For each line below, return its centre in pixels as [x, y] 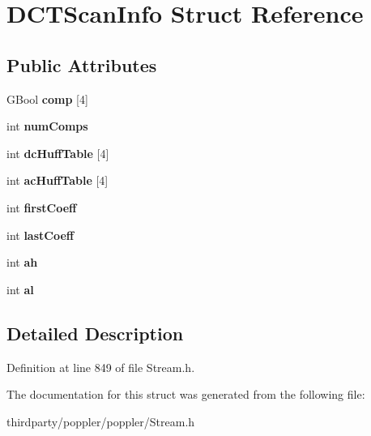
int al [20, 289]
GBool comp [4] [47, 98]
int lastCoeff [41, 235]
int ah [22, 262]
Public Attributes [82, 64]
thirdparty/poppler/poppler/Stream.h [101, 421]
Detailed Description [95, 333]
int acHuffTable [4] [58, 180]
